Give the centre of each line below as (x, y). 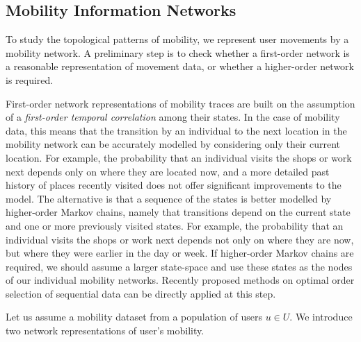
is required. (30, 79)
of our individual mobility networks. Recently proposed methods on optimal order (180, 280)
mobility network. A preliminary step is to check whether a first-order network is (178, 52)
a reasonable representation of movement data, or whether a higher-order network (180, 66)
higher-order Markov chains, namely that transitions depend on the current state (178, 212)
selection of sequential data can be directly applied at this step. (141, 293)
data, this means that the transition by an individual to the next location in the (176, 130)
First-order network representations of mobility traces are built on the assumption (180, 103)
